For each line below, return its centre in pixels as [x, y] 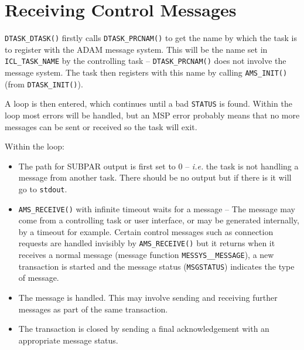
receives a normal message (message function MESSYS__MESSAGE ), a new [146, 255]
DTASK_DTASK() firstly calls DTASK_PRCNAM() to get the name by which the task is [151, 38]
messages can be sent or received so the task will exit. [101, 126]
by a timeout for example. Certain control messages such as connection [146, 231]
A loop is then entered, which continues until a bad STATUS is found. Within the [148, 103]
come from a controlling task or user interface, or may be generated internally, [159, 220]
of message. [39, 278]
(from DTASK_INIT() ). [44, 84]
